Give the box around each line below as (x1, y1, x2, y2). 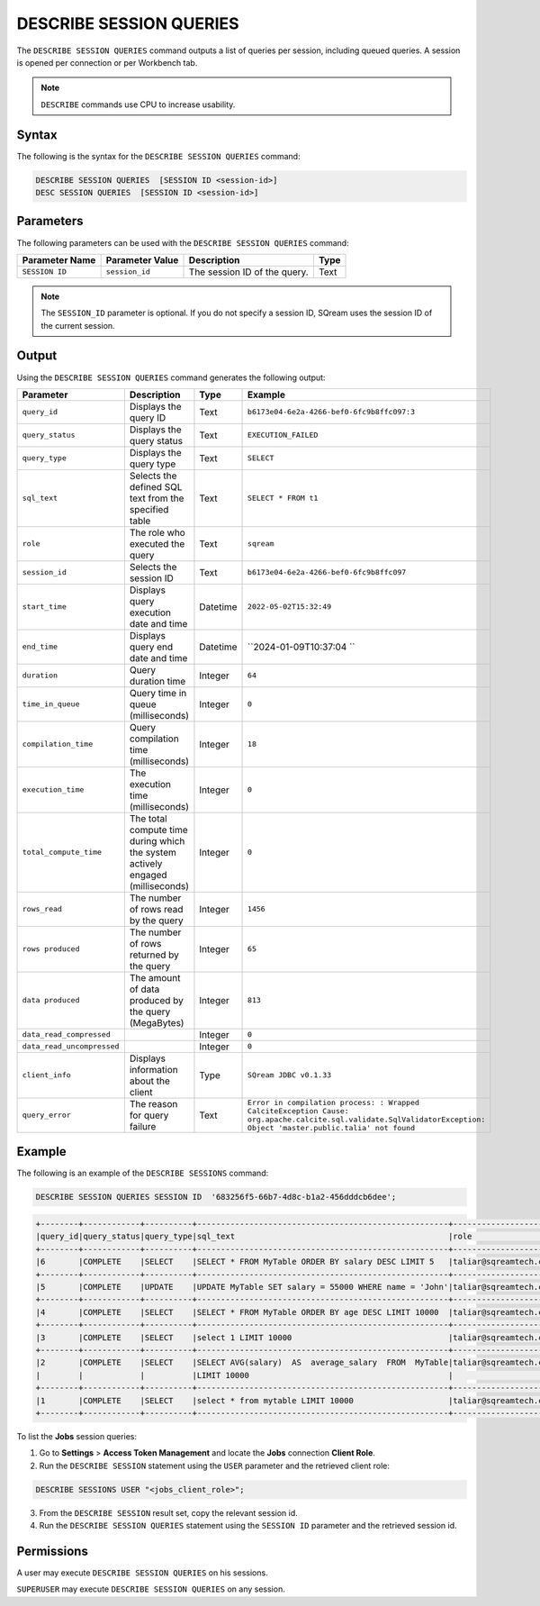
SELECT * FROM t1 (247, 494, 319, 504)
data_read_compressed (22, 1030, 112, 1039)
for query (129, 1109, 169, 1121)
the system (129, 846, 177, 858)
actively (129, 857, 163, 869)
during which (129, 834, 185, 847)
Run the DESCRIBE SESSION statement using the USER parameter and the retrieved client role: (39, 1460, 391, 1471)
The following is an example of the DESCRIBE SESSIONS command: (16, 1167, 269, 1179)
